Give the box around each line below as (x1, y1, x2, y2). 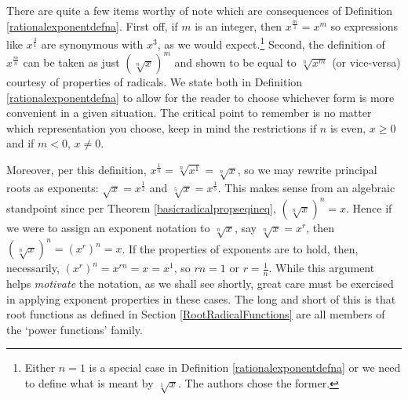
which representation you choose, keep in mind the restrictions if (6, 119, 317, 136)
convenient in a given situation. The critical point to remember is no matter (6, 104, 372, 121)
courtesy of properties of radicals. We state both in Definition (6, 73, 303, 89)
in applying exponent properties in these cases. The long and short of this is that (6, 290, 396, 307)
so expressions (330, 17, 399, 34)
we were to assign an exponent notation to (6, 219, 210, 235)
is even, (330, 119, 366, 136)
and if (6, 135, 35, 151)
